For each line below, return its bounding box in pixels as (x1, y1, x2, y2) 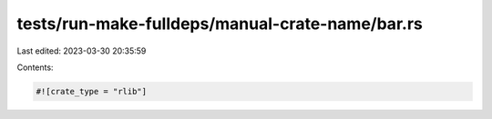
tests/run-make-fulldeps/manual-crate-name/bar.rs (16, 14, 423, 34)
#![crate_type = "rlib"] (36, 86, 148, 96)
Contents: (16, 62, 54, 73)
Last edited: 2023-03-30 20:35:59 (16, 45, 147, 56)
